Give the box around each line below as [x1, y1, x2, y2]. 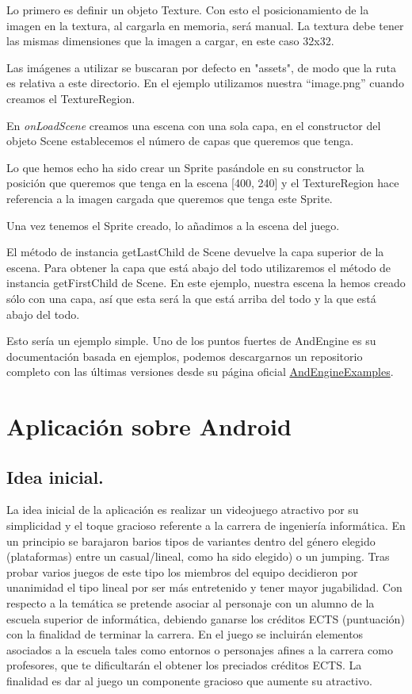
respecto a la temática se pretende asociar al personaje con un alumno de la [6, 595, 375, 612]
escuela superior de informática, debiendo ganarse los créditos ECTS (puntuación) [6, 610, 405, 627]
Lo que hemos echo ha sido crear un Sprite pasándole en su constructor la [6, 159, 364, 175]
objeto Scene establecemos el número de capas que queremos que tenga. [6, 132, 354, 149]
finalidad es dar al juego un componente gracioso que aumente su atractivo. [6, 672, 372, 688]
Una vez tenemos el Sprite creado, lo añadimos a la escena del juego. [6, 217, 340, 233]
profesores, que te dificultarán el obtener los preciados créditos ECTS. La [6, 657, 362, 673]
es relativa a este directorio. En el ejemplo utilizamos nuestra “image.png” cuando [6, 75, 404, 91]
